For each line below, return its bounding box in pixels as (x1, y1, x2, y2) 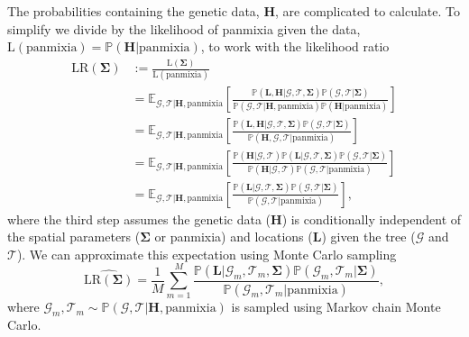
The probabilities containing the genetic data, (7, 2, 260, 20)
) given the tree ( (321, 227, 416, 246)
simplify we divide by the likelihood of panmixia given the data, (7, 19, 361, 38)
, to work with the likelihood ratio (200, 37, 390, 56)
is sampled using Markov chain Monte (231, 297, 441, 316)
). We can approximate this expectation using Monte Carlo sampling (16, 244, 397, 263)
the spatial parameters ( (7, 227, 141, 246)
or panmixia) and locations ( (154, 227, 313, 246)
